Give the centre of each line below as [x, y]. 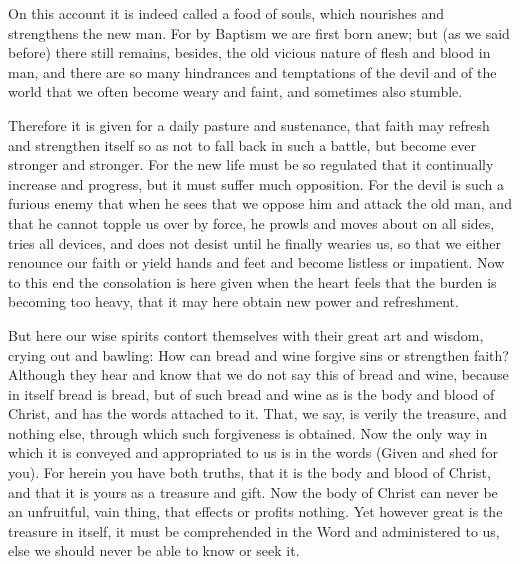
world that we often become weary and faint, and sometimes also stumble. [235, 91]
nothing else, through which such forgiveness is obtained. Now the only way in [248, 432]
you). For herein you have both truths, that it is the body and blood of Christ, [249, 472]
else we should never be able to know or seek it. [154, 550]
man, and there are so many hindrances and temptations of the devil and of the [252, 71]
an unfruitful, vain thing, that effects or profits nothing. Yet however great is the [255, 511]
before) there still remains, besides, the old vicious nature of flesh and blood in [249, 52]
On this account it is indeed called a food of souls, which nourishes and [226, 13]
